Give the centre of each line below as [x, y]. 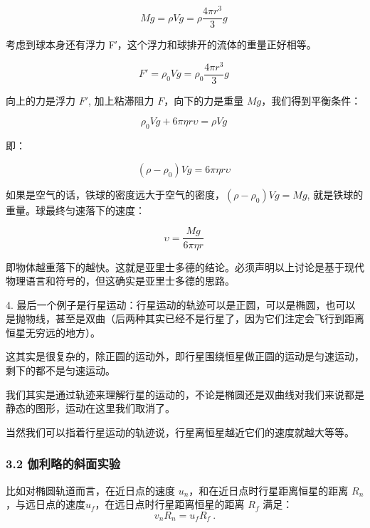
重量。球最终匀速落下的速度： [75, 210]
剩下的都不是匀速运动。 [60, 370]
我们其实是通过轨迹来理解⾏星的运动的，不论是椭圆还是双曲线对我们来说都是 [185, 394]
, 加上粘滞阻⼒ [121, 100]
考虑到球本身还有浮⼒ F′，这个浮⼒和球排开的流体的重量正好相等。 [161, 44]
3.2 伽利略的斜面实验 [63, 464]
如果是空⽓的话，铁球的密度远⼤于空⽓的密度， [115, 194]
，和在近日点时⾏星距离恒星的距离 [269, 490]
